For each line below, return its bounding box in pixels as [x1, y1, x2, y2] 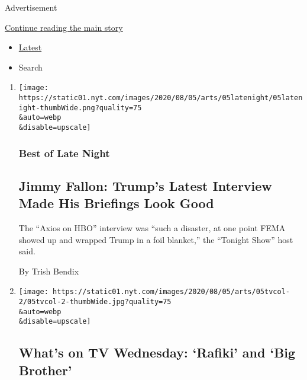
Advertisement [5, 1, 57, 13]
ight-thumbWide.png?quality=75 [18, 103, 142, 112]
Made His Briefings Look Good [18, 194, 214, 212]
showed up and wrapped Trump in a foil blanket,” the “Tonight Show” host [18, 233, 293, 245]
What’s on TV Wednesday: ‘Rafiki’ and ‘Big [18, 343, 296, 362]
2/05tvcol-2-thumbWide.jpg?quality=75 [18, 298, 172, 306]
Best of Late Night [18, 145, 110, 160]
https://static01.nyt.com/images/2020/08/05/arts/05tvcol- [53, 288, 290, 296]
